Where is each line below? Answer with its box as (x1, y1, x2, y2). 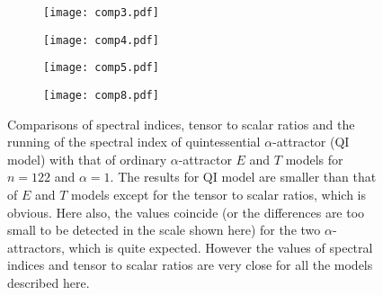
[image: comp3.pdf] (43, 6, 159, 19)
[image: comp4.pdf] (43, 33, 159, 47)
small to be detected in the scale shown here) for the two (7, 220, 321, 239)
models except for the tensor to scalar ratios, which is (71, 185, 367, 203)
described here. (7, 273, 90, 291)
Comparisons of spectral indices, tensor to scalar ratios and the (7, 114, 355, 133)
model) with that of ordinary (7, 149, 167, 168)
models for (285, 149, 343, 168)
